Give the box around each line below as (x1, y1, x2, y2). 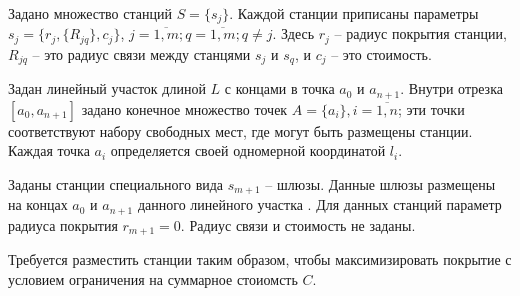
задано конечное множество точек (81, 98, 288, 119)
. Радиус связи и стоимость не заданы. (180, 214, 416, 235)
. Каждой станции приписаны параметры (229, 3, 479, 23)
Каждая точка (8, 140, 90, 161)
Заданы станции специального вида (8, 174, 224, 194)
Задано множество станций (8, 3, 172, 23)
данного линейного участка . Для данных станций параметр (137, 194, 502, 215)
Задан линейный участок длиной (8, 78, 206, 99)
